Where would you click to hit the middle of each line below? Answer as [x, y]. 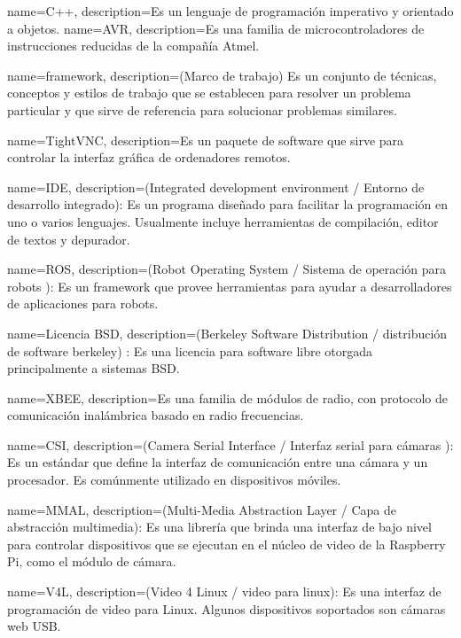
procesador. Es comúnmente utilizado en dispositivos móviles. [174, 480]
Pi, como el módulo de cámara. [92, 561]
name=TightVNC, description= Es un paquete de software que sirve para [206, 140]
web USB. [34, 626]
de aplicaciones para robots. [83, 303]
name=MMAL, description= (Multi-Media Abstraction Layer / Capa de [202, 509]
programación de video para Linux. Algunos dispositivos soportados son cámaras [227, 608]
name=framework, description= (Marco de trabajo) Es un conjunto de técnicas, [222, 75]
